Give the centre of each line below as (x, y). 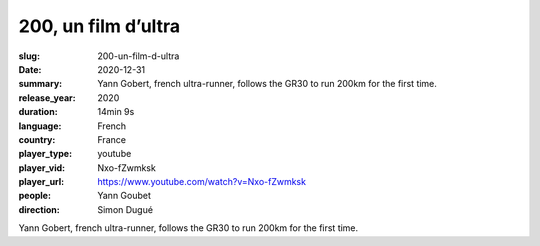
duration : (38, 112)
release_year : (47, 97)
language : (40, 126)
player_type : (45, 154)
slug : (29, 56)
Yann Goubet (124, 196)
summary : (40, 84)
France (112, 139)
